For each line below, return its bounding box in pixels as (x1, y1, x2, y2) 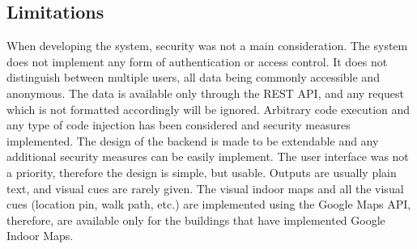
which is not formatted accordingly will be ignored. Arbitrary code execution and (6, 100, 411, 117)
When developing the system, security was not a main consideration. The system (6, 37, 408, 54)
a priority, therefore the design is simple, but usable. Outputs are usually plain (6, 163, 397, 180)
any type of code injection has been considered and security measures (6, 116, 351, 133)
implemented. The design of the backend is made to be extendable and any (6, 132, 379, 149)
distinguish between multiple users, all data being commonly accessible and (6, 69, 380, 86)
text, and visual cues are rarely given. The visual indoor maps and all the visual (6, 179, 404, 196)
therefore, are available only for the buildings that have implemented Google (6, 211, 385, 228)
